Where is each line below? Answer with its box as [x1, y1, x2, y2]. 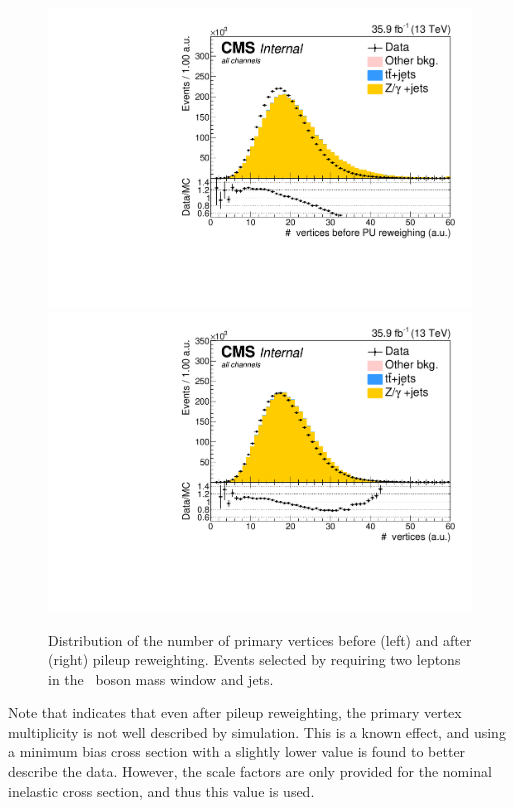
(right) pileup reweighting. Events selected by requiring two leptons [48, 649, 461, 670]
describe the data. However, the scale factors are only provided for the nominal [8, 761, 492, 782]
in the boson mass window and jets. [48, 668, 274, 689]
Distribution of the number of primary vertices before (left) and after [48, 629, 472, 650]
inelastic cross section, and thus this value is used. [8, 780, 315, 801]
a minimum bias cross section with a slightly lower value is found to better [8, 741, 466, 762]
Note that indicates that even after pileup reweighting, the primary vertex [8, 702, 462, 723]
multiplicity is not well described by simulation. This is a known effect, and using [8, 721, 506, 742]
